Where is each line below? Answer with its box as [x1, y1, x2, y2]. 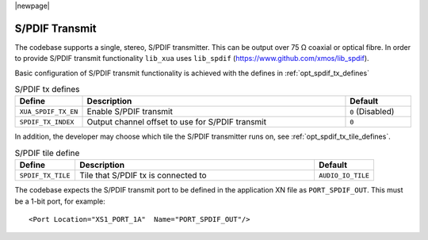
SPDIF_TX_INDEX [19, 117, 75, 126]
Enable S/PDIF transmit [86, 106, 174, 117]
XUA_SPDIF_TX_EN [19, 107, 78, 116]
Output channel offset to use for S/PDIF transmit [86, 116, 267, 128]
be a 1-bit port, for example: [14, 196, 106, 206]
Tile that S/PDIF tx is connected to [79, 170, 207, 181]
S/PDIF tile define [14, 147, 80, 158]
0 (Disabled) [350, 106, 395, 117]
